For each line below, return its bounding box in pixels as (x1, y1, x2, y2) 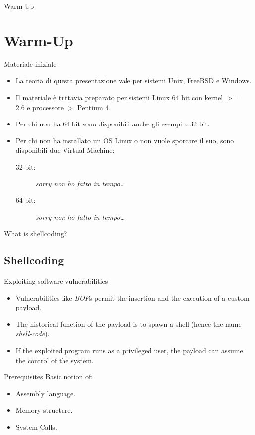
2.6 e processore (15, 102, 64, 112)
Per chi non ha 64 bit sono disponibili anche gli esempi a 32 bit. (15, 119, 210, 129)
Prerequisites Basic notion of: (4, 372, 93, 382)
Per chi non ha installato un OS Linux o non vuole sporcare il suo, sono (15, 135, 234, 145)
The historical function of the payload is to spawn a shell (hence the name (15, 318, 242, 329)
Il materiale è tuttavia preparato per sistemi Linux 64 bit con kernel (15, 92, 223, 102)
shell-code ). (15, 328, 50, 339)
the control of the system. (15, 355, 94, 365)
